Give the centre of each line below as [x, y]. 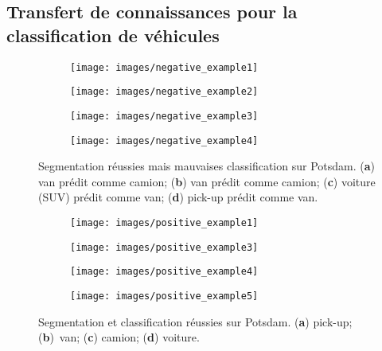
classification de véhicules [113, 35]
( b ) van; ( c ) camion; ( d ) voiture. [119, 337]
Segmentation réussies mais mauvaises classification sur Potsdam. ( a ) [207, 166]
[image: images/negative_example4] [164, 140]
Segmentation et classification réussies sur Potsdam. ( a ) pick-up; [195, 321]
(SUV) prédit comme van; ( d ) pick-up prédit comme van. [178, 197]
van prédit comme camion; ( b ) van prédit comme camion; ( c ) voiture [207, 181]
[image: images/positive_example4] [164, 272]
